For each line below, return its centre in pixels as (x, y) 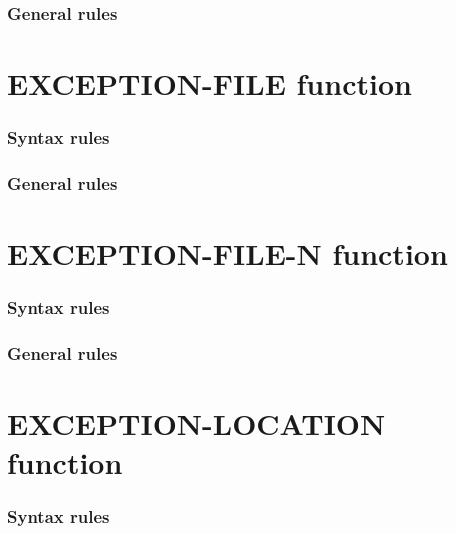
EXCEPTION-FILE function (209, 83)
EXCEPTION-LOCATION (196, 423)
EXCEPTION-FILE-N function (227, 253)
